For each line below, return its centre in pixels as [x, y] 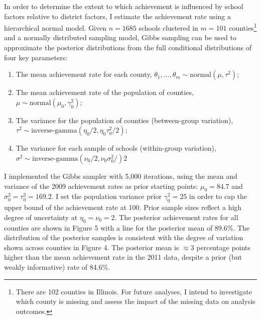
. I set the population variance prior [106, 196]
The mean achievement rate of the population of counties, [105, 92]
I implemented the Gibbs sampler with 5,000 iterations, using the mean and [121, 176]
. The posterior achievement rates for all [176, 217]
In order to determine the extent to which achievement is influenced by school [124, 6]
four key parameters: [36, 57]
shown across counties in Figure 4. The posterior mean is [92, 247]
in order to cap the [218, 196]
